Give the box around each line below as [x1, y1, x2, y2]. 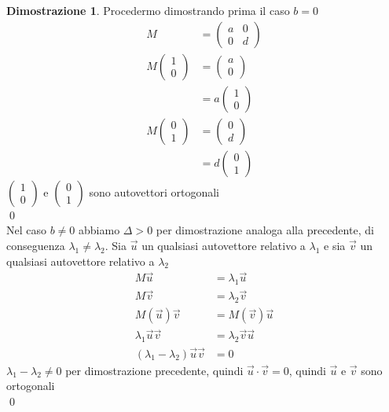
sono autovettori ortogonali [89, 183, 219, 200]
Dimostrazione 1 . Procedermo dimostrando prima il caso [6, 2, 290, 18]
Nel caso [6, 222, 47, 238]
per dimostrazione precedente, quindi [65, 362, 244, 378]
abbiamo [79, 222, 120, 238]
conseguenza [6, 237, 65, 253]
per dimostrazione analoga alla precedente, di [156, 222, 374, 238]
